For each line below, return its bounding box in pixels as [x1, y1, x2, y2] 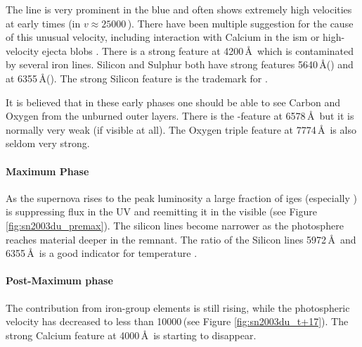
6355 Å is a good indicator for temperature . [6, 246, 198, 260]
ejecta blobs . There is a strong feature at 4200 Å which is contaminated [41, 43, 354, 58]
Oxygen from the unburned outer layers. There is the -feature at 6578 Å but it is [6, 108, 354, 123]
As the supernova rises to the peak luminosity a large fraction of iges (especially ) [6, 190, 357, 205]
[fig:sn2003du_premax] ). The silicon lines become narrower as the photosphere [6, 217, 344, 232]
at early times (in [6, 15, 81, 30]
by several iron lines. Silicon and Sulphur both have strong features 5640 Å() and [6, 57, 354, 72]
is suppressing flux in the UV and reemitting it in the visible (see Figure [6, 204, 317, 219]
